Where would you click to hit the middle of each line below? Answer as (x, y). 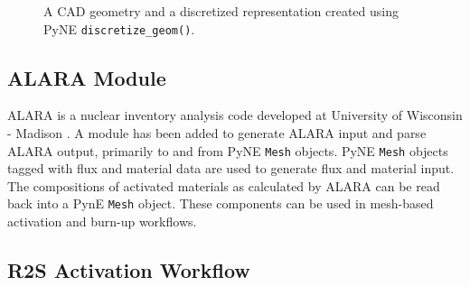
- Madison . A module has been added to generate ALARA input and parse (217, 133)
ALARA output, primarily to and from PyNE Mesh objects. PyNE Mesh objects (228, 150)
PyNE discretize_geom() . (119, 28)
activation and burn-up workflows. (102, 221)
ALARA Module (87, 77)
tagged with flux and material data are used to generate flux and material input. (231, 168)
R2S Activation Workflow (129, 270)
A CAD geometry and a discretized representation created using (221, 11)
